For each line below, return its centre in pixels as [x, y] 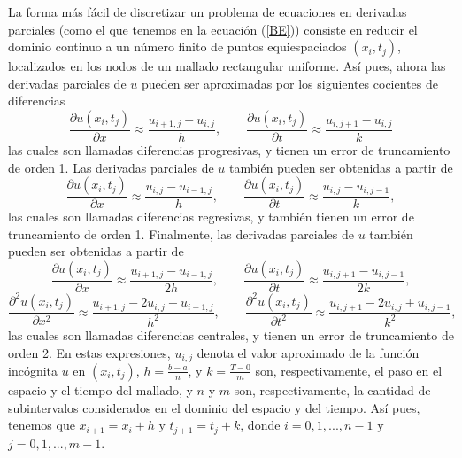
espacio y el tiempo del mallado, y [100, 389]
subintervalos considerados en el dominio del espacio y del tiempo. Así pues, [214, 407]
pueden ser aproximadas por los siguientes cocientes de [289, 83]
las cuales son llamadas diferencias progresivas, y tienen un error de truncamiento [229, 150]
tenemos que [42, 425]
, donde [260, 425]
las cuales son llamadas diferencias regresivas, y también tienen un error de [211, 217]
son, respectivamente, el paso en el [349, 370]
